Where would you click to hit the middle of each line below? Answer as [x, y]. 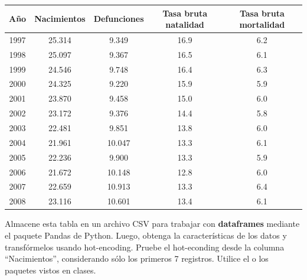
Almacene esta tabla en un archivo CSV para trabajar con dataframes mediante [152, 224]
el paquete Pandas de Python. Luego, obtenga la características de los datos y [146, 235]
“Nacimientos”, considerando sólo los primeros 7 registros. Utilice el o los [137, 258]
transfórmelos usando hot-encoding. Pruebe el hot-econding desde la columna [145, 247]
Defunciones [119, 19]
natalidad [185, 25]
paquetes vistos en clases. [50, 270]
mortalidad [262, 25]
